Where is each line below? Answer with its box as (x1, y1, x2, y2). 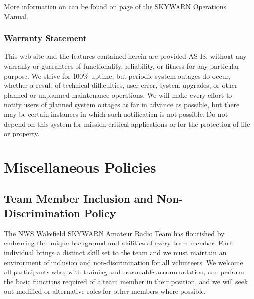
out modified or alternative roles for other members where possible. (4, 286, 206, 296)
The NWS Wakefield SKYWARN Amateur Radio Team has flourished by (4, 228, 225, 238)
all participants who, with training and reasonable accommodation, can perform (4, 267, 244, 277)
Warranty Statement (4, 32, 87, 44)
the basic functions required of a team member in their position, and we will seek (4, 276, 248, 286)
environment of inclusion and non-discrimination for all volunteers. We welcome (4, 257, 243, 267)
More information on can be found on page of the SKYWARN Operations (4, 1, 227, 11)
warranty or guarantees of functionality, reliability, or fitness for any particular (4, 61, 240, 71)
